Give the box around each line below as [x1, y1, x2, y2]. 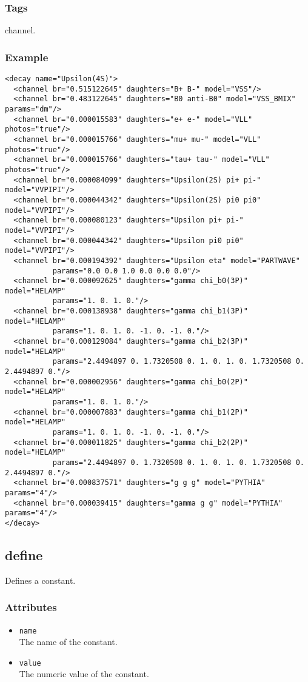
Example [5, 49, 49, 64]
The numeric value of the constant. [19, 667, 149, 680]
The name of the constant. [19, 635, 118, 648]
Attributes [5, 600, 57, 615]
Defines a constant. [5, 573, 76, 586]
